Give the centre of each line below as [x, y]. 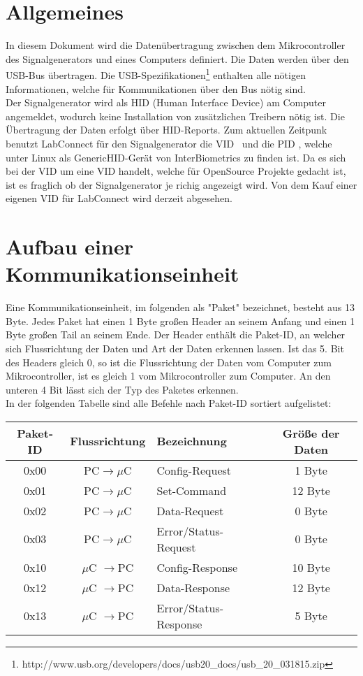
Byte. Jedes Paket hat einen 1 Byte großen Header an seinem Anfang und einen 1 [180, 321]
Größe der [311, 433]
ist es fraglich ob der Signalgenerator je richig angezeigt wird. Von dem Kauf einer [181, 184]
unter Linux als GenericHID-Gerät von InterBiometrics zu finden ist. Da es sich [176, 157]
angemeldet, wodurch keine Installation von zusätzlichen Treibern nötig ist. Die [175, 116]
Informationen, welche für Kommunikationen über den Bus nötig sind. [156, 88]
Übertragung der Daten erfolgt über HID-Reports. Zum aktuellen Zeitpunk [166, 130]
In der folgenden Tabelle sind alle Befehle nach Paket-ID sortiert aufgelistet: [169, 403]
